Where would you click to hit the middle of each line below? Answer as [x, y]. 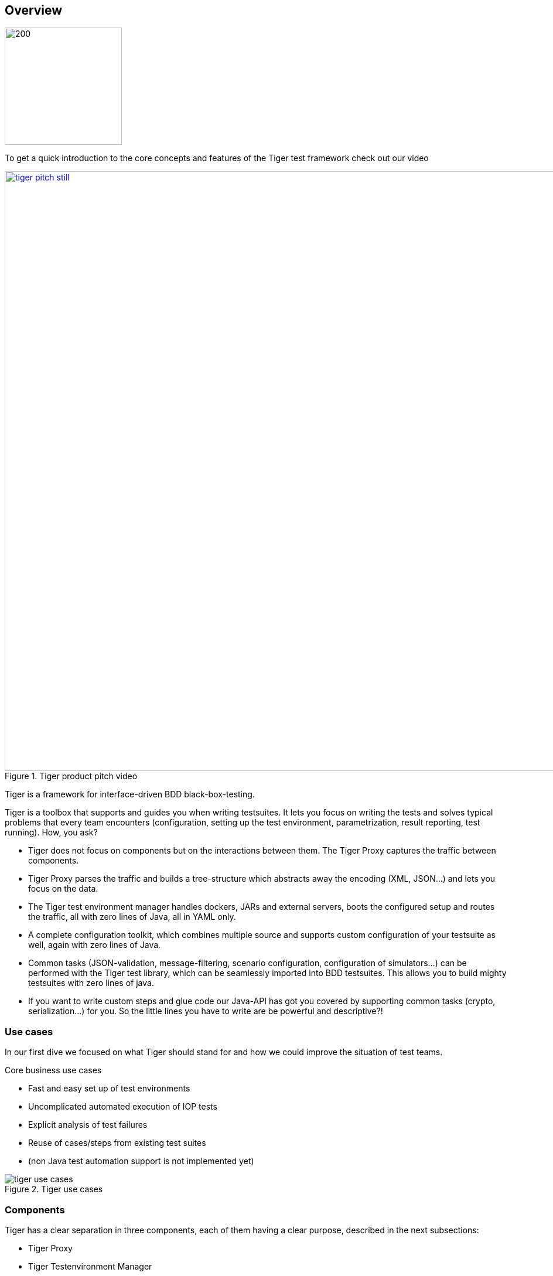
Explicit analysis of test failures [88, 1125]
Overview [34, 10]
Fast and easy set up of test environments [109, 1089]
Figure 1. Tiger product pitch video [71, 776]
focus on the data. [63, 889]
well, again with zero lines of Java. [95, 945]
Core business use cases [53, 1070]
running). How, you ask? [51, 833]
